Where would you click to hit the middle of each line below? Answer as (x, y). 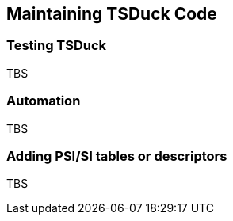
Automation (44, 101)
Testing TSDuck (57, 46)
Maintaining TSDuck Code (112, 14)
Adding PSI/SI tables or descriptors (117, 156)
